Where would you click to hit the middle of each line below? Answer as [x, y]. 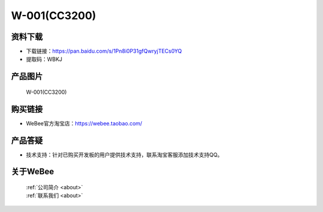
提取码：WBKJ [44, 59]
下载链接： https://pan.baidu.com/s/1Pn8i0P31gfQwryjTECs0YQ [104, 51]
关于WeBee [33, 172]
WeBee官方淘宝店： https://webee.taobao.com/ [84, 123]
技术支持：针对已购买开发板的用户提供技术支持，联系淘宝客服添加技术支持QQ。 [124, 155]
